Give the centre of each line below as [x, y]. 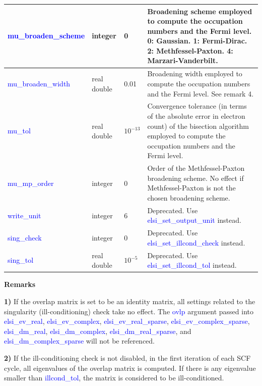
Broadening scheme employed [200, 11]
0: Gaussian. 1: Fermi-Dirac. [197, 41]
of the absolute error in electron [196, 115]
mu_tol [19, 131]
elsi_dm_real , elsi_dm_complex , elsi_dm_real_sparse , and [98, 331]
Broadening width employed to [195, 74]
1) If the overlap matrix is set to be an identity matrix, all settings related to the [130, 301]
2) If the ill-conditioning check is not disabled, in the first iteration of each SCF [127, 357]
